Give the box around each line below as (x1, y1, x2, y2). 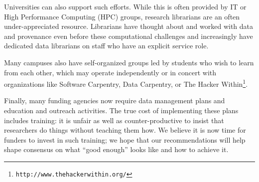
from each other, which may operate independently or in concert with (4, 67, 217, 77)
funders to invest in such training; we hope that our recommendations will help (4, 134, 246, 145)
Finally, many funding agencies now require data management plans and (4, 95, 225, 106)
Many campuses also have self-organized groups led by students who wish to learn (4, 57, 254, 67)
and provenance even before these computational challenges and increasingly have (4, 30, 253, 41)
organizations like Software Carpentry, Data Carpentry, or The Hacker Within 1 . (4, 77, 248, 89)
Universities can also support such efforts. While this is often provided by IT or (4, 1, 247, 11)
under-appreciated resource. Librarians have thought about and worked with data (4, 21, 254, 31)
